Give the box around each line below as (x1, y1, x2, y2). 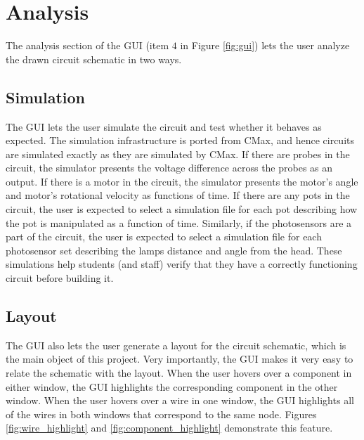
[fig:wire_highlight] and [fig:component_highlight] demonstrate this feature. (6, 420, 333, 435)
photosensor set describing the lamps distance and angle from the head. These (6, 242, 342, 257)
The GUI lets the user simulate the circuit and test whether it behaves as (6, 119, 322, 134)
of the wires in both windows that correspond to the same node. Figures (6, 406, 317, 421)
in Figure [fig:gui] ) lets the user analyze (180, 38, 350, 53)
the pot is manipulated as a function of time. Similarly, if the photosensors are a (6, 215, 352, 230)
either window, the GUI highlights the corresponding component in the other (6, 379, 338, 394)
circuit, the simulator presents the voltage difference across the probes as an (6, 160, 333, 175)
